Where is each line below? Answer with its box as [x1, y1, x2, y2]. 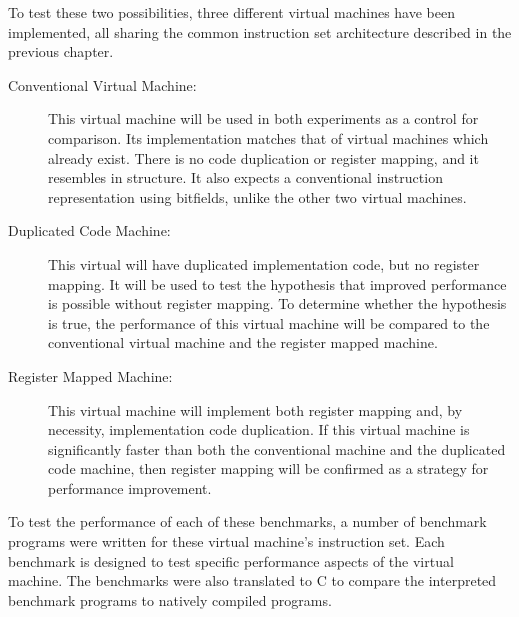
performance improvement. [48, 477, 212, 498]
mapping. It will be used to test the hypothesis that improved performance [48, 273, 507, 294]
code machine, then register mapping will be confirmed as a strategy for [48, 458, 489, 479]
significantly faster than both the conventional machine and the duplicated [48, 438, 506, 459]
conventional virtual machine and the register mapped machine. [48, 332, 438, 353]
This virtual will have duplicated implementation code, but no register [48, 253, 480, 274]
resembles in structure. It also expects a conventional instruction [48, 167, 443, 188]
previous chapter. [8, 41, 114, 62]
